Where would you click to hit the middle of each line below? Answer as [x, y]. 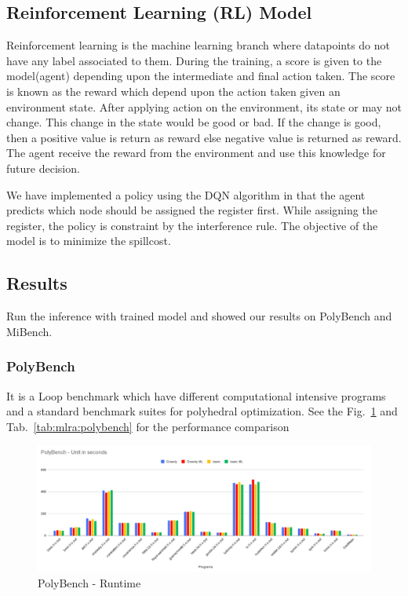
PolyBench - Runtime [89, 582]
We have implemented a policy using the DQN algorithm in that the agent [186, 194]
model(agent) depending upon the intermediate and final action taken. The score [201, 76]
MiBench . [29, 331]
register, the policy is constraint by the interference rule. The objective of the [192, 225]
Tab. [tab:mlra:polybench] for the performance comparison [148, 426]
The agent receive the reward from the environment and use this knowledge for [196, 153]
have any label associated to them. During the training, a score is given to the [194, 60]
